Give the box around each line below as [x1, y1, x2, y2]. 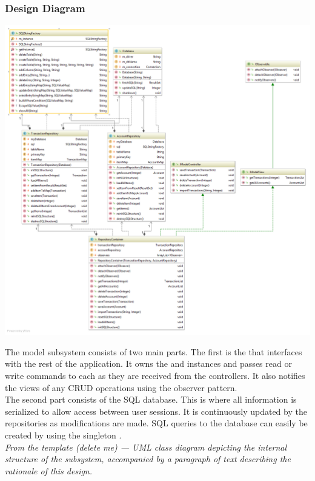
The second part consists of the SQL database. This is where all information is [5, 393, 297, 406]
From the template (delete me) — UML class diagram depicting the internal [5, 440, 287, 453]
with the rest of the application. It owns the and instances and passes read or [5, 357, 292, 370]
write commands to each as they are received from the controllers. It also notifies [5, 369, 305, 381]
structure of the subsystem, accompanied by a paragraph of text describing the [5, 452, 291, 465]
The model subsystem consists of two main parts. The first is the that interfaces [5, 345, 302, 358]
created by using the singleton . [5, 428, 122, 441]
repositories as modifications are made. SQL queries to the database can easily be [5, 417, 308, 429]
